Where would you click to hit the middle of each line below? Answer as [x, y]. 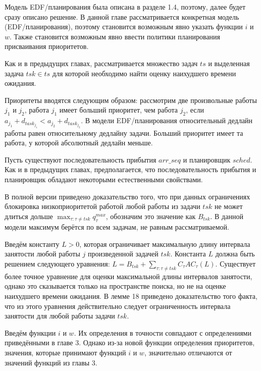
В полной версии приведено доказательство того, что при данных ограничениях [127, 196]
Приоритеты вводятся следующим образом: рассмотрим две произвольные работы [131, 100]
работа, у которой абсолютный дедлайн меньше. [79, 143]
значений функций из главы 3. [51, 362]
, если [195, 110]
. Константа [188, 254]
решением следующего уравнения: [57, 264]
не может [228, 206]
